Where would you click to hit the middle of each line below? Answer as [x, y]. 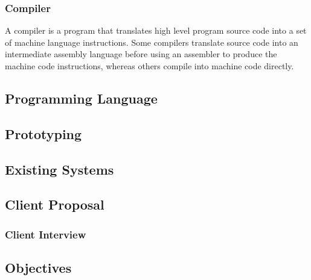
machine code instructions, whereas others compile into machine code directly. [149, 66]
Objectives [38, 267]
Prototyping [43, 133]
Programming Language [81, 98]
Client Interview [46, 234]
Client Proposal [55, 204]
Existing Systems [59, 169]
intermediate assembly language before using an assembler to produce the [141, 54]
